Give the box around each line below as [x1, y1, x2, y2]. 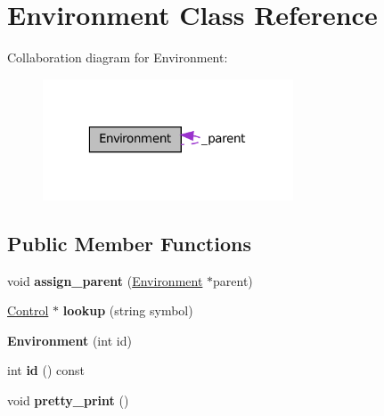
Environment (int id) [7, 330, 132, 349]
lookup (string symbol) [62, 301, 193, 320]
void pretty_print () [7, 391, 129, 410]
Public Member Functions [7, 229, 251, 257]
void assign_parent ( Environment [7, 271, 203, 290]
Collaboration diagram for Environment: [7, 48, 228, 67]
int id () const [7, 361, 86, 379]
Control [7, 301, 49, 320]
